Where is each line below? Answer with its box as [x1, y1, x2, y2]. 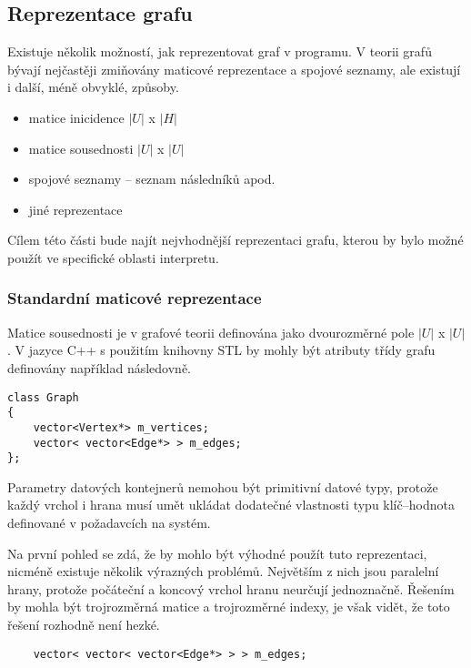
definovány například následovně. [7, 358, 191, 377]
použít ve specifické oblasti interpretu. [7, 248, 219, 267]
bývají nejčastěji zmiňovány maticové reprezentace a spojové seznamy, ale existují [7, 59, 461, 78]
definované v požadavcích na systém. [7, 513, 211, 532]
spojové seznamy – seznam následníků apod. [28, 169, 276, 188]
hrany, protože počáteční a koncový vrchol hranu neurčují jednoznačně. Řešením [7, 579, 455, 598]
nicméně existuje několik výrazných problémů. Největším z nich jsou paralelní [7, 562, 439, 581]
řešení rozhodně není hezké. [7, 614, 160, 633]
